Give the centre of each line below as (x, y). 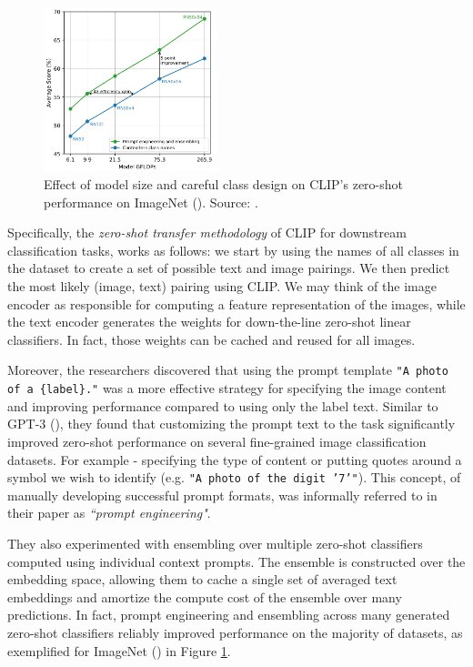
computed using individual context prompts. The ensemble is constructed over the (236, 561)
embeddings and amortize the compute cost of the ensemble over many (205, 596)
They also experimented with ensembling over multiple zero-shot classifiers (215, 543)
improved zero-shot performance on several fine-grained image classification (217, 441)
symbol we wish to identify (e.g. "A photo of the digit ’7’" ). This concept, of (234, 477)
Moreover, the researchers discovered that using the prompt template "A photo (228, 370)
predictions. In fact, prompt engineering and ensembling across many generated (229, 615)
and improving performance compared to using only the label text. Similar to (223, 405)
